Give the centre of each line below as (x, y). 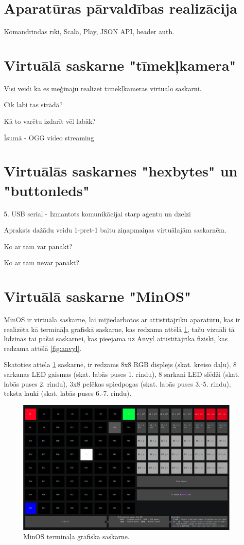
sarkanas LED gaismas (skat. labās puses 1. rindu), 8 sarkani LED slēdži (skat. (122, 374)
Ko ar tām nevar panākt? (42, 263)
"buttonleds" (47, 190)
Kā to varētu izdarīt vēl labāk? (50, 121)
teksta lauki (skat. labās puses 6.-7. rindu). (68, 393)
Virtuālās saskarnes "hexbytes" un (121, 171)
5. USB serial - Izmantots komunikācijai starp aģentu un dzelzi (97, 213)
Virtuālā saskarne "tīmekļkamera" (120, 65)
